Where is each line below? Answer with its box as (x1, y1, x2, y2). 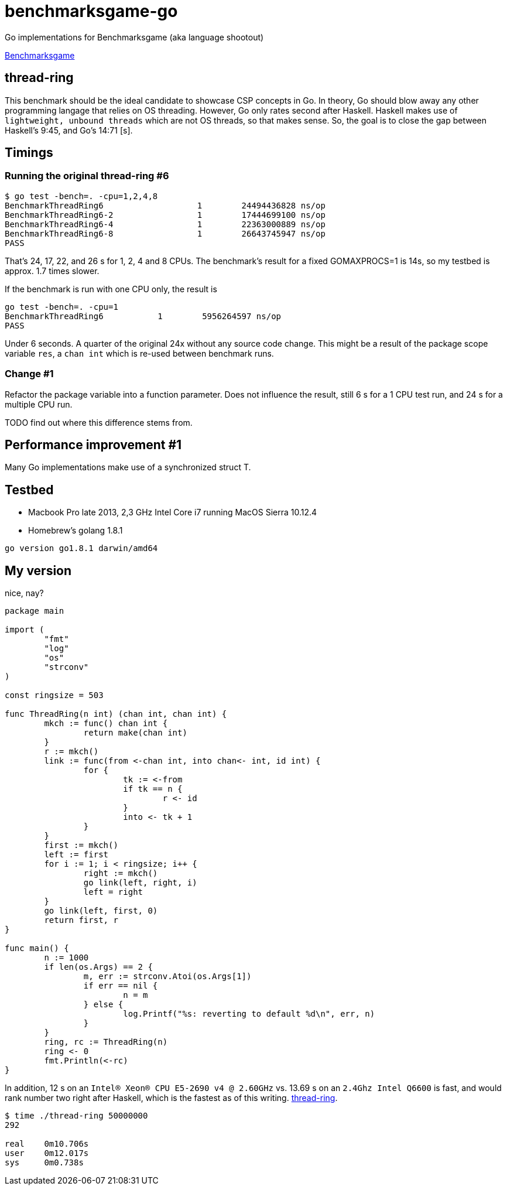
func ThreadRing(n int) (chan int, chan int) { (5, 709, 227, 719)
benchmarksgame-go (5, 1, 178, 21)
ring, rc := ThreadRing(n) (44, 1037, 168, 1047)
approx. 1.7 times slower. (5, 265, 100, 276)
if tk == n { (123, 784, 183, 794)
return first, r (44, 915, 118, 925)
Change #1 (5, 368, 54, 380)
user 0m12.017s (5, 1148, 89, 1158)
